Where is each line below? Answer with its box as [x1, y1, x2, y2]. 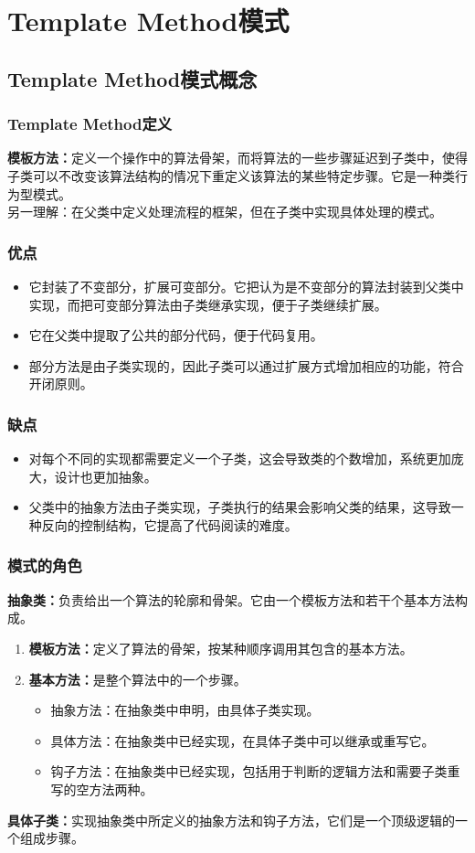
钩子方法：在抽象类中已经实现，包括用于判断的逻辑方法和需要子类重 [50, 762, 460, 781]
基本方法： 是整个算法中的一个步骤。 [28, 669, 247, 688]
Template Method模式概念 [7, 64, 258, 92]
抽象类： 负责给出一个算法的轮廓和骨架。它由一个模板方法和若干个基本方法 [7, 590, 455, 609]
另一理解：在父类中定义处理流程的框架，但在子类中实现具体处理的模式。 [7, 202, 442, 221]
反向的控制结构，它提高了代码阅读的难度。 [41, 515, 298, 534]
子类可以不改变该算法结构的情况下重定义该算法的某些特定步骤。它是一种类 [7, 165, 455, 185]
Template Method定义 [7, 112, 173, 135]
